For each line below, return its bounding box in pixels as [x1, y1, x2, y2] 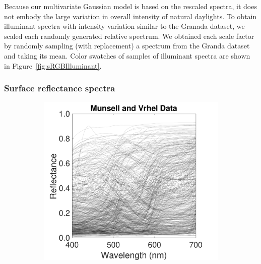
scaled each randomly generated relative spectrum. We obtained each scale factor [4, 30, 254, 41]
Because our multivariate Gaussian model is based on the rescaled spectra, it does [4, 1, 257, 11]
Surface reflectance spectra [4, 82, 115, 94]
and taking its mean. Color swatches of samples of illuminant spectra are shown [4, 50, 250, 61]
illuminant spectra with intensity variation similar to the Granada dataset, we [4, 21, 245, 31]
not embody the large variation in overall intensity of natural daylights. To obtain [4, 11, 257, 21]
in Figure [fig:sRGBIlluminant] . [4, 60, 102, 71]
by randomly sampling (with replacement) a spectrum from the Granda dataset [4, 40, 250, 51]
